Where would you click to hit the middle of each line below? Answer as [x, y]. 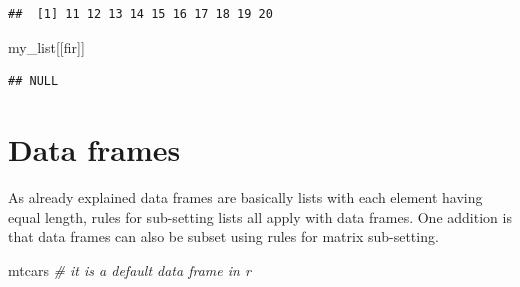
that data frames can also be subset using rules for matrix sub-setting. [223, 236]
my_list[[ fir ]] [46, 46]
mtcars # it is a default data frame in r [129, 269]
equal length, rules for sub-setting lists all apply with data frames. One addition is [260, 216]
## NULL [33, 81]
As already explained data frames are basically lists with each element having [245, 196]
